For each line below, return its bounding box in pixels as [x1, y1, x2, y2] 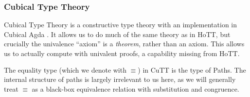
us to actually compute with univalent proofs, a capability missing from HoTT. [4, 48, 240, 58]
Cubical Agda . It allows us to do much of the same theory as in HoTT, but [4, 29, 231, 39]
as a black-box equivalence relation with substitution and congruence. [32, 83, 239, 94]
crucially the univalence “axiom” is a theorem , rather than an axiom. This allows [4, 39, 245, 49]
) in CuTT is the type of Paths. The [138, 64, 246, 75]
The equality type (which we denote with [4, 64, 126, 75]
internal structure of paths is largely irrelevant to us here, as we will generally [4, 74, 236, 84]
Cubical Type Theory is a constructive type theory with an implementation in [4, 19, 237, 30]
